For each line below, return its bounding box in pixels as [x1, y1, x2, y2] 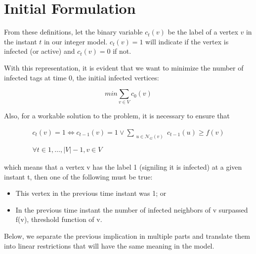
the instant [4, 36, 37, 46]
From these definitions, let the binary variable [4, 27, 143, 37]
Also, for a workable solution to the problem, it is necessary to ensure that [4, 110, 230, 121]
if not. [113, 46, 131, 56]
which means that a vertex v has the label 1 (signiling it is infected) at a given [4, 162, 242, 172]
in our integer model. [43, 36, 108, 46]
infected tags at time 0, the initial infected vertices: [4, 72, 159, 82]
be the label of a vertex [168, 27, 238, 37]
